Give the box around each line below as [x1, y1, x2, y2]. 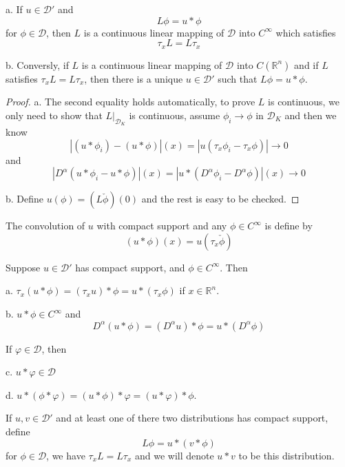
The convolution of [6, 218, 85, 233]
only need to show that [6, 107, 103, 122]
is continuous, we [268, 94, 340, 109]
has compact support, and [75, 260, 185, 274]
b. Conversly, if [6, 57, 69, 72]
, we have [46, 448, 85, 462]
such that [218, 71, 258, 85]
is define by [264, 218, 313, 233]
